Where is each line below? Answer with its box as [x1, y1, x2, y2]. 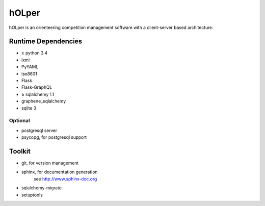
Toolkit [9, 147, 31, 155]
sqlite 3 [21, 105, 36, 111]
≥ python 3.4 [21, 50, 48, 56]
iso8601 [21, 71, 38, 77]
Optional [9, 117, 30, 124]
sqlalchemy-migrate [21, 185, 62, 191]
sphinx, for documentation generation [21, 169, 98, 175]
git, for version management [21, 160, 79, 166]
